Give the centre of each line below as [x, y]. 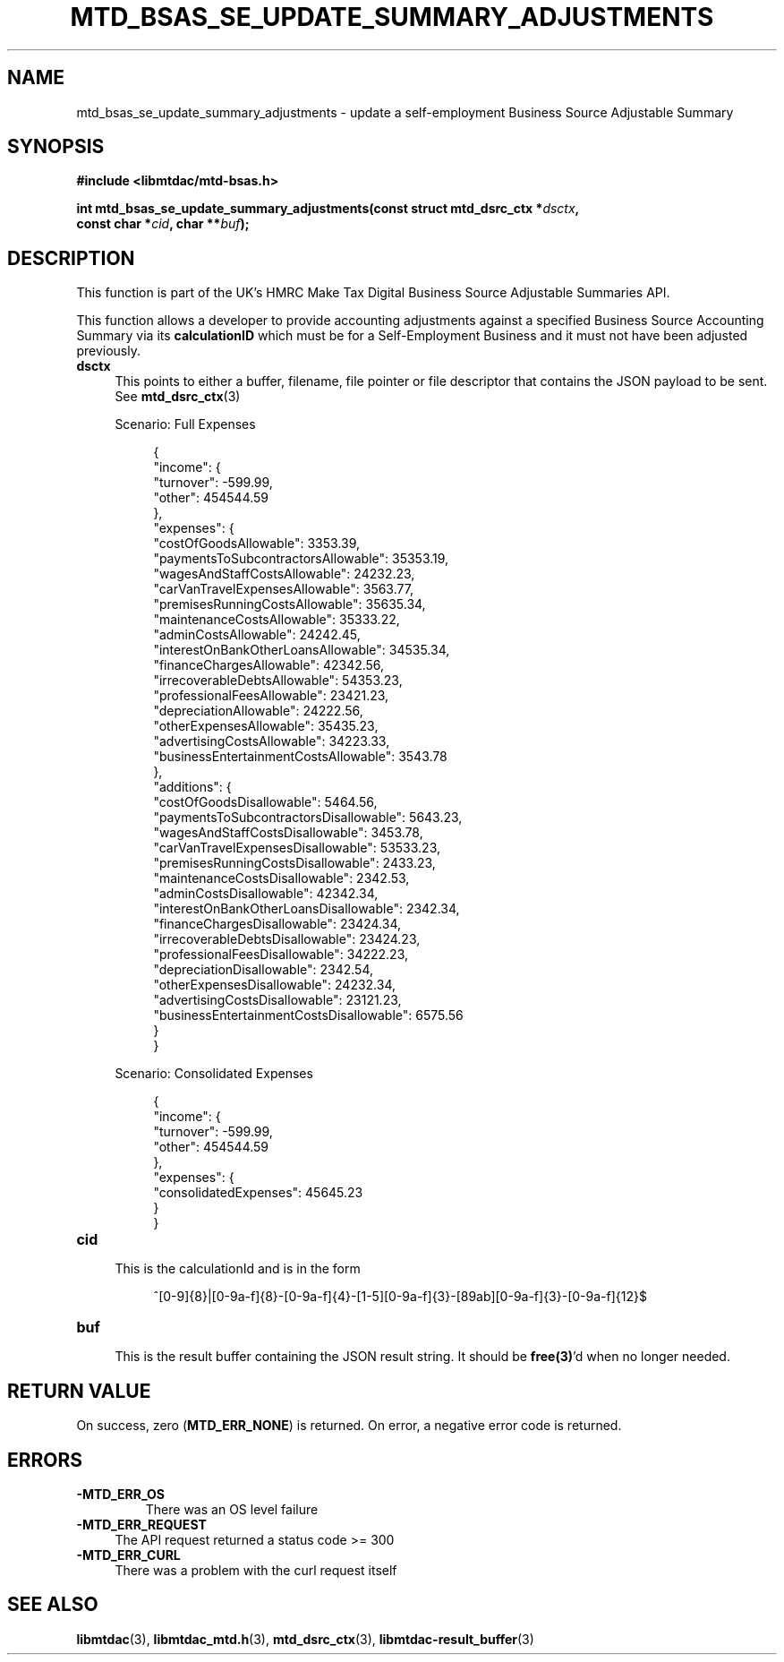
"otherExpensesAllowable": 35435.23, [266, 726]
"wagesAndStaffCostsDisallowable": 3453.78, [288, 833]
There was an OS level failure [232, 1509]
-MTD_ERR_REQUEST [141, 1524]
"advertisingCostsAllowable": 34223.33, [272, 741]
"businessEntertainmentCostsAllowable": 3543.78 [300, 757]
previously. [108, 351]
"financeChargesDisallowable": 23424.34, [277, 924]
